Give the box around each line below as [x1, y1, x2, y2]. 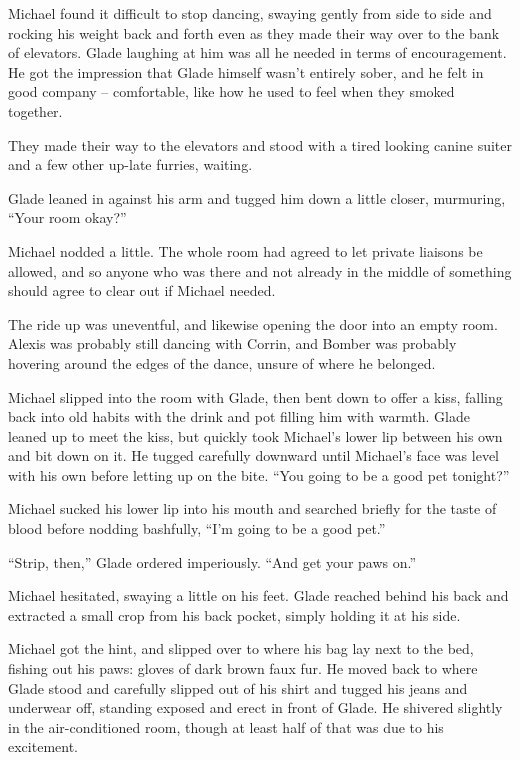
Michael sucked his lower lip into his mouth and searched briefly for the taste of [8, 498, 497, 519]
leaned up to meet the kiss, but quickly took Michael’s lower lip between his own [8, 425, 503, 446]
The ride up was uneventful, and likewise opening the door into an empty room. [8, 313, 498, 334]
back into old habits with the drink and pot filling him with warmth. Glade [8, 406, 470, 427]
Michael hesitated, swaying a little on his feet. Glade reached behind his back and [8, 585, 509, 606]
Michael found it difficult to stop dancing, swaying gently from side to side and [8, 3, 492, 23]
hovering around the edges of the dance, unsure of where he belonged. [8, 352, 436, 373]
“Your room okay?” [8, 207, 127, 228]
